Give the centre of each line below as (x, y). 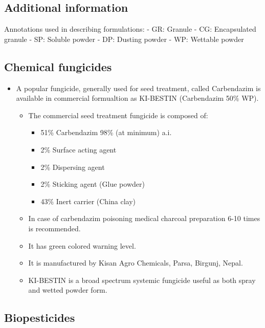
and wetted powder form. (68, 290)
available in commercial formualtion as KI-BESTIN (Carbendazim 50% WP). (137, 98)
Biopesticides (40, 318)
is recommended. (54, 228)
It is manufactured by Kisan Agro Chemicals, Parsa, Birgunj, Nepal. (136, 263)
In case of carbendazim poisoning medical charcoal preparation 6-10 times (144, 218)
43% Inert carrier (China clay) (88, 201)
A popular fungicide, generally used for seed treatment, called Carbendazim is (138, 88)
